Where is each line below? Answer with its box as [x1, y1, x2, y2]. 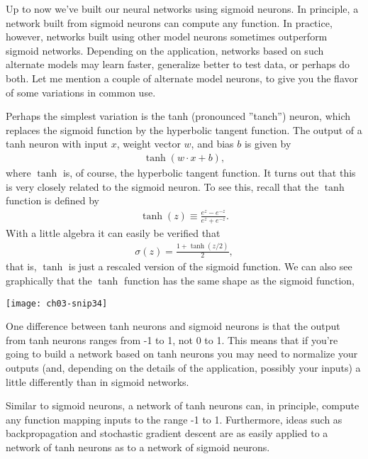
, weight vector [116, 136, 181, 151]
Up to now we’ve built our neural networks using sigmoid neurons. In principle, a [6, 1, 359, 16]
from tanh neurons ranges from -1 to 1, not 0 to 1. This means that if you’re [6, 332, 338, 347]
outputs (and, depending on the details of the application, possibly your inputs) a [6, 360, 361, 375]
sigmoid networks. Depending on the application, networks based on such [6, 43, 324, 57]
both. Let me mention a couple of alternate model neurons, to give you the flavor [6, 70, 358, 85]
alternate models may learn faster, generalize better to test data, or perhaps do [6, 57, 350, 72]
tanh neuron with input [6, 136, 108, 151]
